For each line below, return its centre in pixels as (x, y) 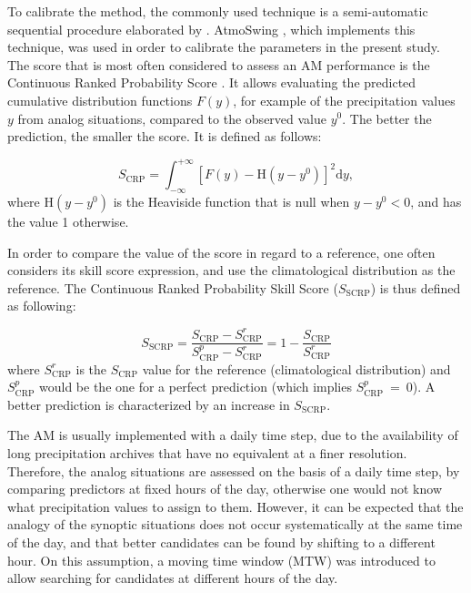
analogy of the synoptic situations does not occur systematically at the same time (235, 524)
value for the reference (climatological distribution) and (296, 368)
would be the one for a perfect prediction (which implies (195, 387)
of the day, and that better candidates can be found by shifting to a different (221, 542)
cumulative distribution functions (100, 100)
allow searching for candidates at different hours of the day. (173, 578)
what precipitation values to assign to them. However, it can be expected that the (235, 506)
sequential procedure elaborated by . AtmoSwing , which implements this (211, 29)
